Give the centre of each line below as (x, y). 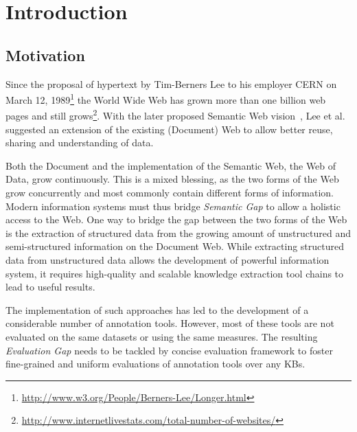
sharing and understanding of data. (80, 143)
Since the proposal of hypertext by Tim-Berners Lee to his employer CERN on (171, 83)
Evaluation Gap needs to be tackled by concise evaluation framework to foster (169, 350)
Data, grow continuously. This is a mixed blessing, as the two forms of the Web (172, 179)
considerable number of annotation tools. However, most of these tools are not (170, 323)
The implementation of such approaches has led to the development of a (157, 309)
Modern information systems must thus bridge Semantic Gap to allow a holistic (173, 206)
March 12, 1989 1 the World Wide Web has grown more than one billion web (166, 99)
